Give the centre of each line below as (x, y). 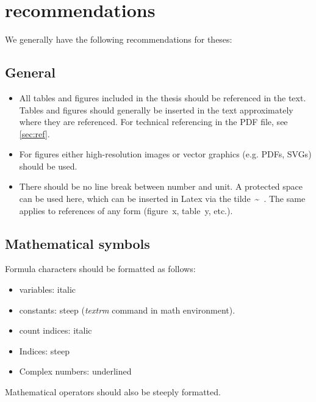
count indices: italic (56, 330)
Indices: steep (44, 350)
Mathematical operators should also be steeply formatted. (113, 392)
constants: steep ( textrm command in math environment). (127, 310)
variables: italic (48, 289)
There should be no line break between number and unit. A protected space (161, 186)
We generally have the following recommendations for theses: (119, 39)
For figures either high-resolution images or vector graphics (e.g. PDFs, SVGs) (165, 154)
